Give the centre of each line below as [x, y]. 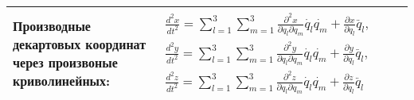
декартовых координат [80, 44]
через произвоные [65, 63]
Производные [52, 26]
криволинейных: [62, 81]
